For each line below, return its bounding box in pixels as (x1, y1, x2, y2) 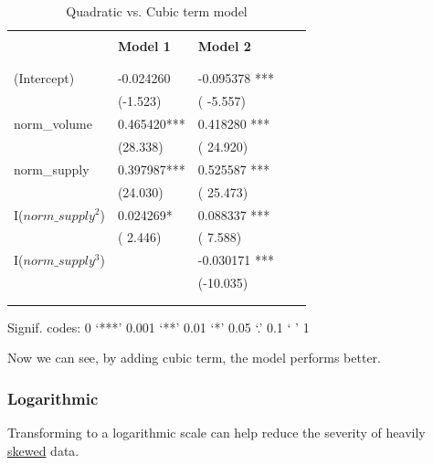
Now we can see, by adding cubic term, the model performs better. (7, 348, 381, 367)
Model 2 (197, 37, 251, 56)
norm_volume (14, 114, 92, 133)
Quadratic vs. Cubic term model (66, 2, 248, 20)
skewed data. (7, 440, 79, 460)
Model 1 (117, 37, 171, 56)
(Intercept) (14, 69, 75, 88)
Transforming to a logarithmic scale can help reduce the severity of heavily (7, 423, 426, 442)
